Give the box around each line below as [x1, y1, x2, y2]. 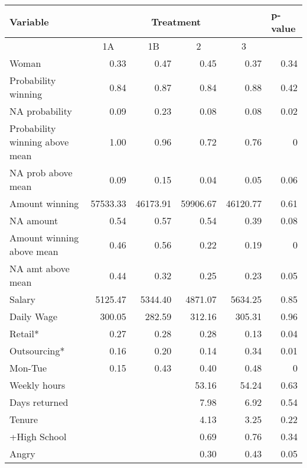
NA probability [9, 104, 72, 118]
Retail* [9, 327, 40, 340]
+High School [9, 430, 67, 443]
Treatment [151, 14, 201, 28]
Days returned [9, 395, 68, 409]
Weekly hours [9, 378, 66, 392]
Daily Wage [9, 309, 58, 323]
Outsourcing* [9, 344, 65, 357]
